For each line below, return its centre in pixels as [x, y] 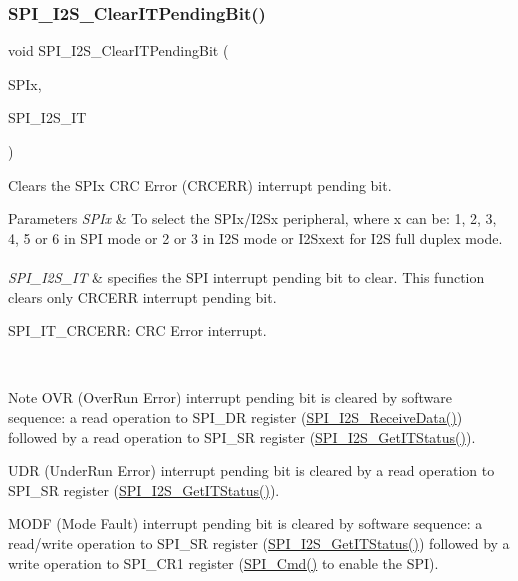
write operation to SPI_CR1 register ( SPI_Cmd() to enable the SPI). [223, 562]
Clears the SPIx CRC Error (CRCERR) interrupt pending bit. [200, 184]
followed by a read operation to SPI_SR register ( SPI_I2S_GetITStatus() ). [242, 436]
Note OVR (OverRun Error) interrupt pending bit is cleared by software [230, 397]
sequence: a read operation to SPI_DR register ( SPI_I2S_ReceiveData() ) [235, 416]
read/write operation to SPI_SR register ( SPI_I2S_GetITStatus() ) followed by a [259, 542]
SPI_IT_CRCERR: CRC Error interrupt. [137, 330]
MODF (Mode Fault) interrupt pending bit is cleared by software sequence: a [245, 523]
